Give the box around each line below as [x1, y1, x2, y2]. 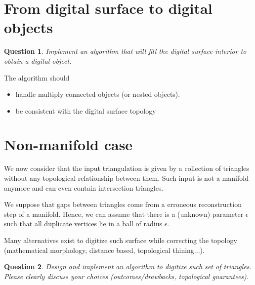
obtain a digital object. [4, 55, 72, 66]
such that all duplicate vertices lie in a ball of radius [4, 218, 162, 229]
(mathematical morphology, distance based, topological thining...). [4, 244, 205, 255]
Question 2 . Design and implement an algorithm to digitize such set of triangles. [4, 261, 252, 272]
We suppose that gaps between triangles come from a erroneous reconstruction [4, 199, 242, 209]
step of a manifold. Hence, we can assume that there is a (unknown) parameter [4, 208, 244, 219]
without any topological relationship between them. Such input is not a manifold [4, 173, 249, 183]
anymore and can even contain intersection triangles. [4, 182, 164, 193]
